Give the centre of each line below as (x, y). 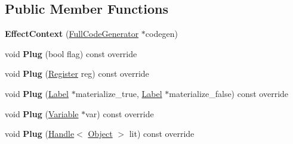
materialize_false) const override (229, 93)
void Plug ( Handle (40, 134)
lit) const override (162, 134)
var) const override (120, 113)
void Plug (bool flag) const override (71, 53)
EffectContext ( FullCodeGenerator (72, 34)
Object (100, 134)
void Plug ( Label (37, 93)
